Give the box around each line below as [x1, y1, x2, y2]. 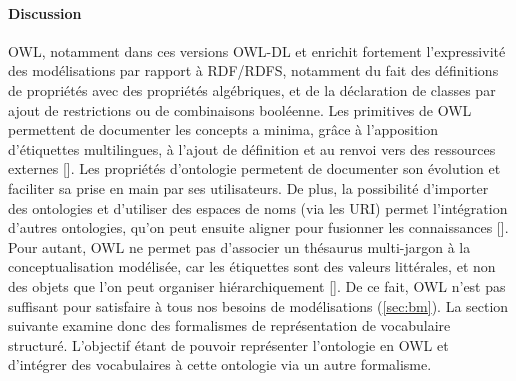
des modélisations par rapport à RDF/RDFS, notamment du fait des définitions [8, 60, 499, 81]
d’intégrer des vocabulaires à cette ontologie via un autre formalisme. [8, 354, 432, 375]
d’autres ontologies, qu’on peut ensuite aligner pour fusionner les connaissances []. [8, 217, 509, 238]
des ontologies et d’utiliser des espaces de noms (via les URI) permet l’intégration [8, 197, 508, 218]
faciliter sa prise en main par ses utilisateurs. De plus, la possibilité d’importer [8, 177, 489, 198]
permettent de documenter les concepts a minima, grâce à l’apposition [8, 119, 439, 140]
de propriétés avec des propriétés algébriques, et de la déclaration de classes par [8, 79, 496, 100]
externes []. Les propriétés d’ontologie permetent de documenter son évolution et [8, 158, 501, 179]
